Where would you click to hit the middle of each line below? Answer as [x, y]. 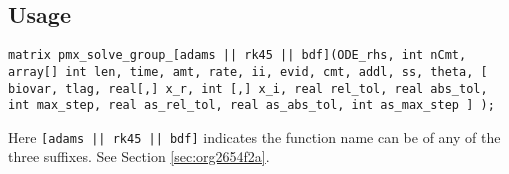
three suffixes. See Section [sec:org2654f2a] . [139, 156]
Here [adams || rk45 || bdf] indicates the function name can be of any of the [254, 136]
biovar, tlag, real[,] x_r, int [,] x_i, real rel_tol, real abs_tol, [248, 88]
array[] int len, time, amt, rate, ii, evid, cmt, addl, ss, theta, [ [248, 71]
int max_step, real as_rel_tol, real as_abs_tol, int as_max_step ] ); [251, 105]
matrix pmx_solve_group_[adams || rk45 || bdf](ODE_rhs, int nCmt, [237, 55]
